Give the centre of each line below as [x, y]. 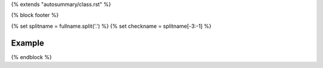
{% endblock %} [31, 57]
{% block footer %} [35, 15]
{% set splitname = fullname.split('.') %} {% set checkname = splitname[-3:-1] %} [111, 26]
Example [28, 43]
